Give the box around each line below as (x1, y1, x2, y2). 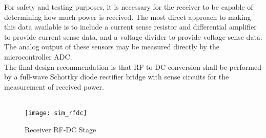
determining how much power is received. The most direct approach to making (4, 11, 251, 22)
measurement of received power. (4, 81, 104, 92)
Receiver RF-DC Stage (25, 124, 96, 134)
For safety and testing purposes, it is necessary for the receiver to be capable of (4, 2, 253, 12)
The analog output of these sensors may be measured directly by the (4, 41, 220, 52)
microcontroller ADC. (4, 51, 72, 62)
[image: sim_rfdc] (25, 109, 87, 117)
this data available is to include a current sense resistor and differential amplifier (4, 21, 257, 32)
